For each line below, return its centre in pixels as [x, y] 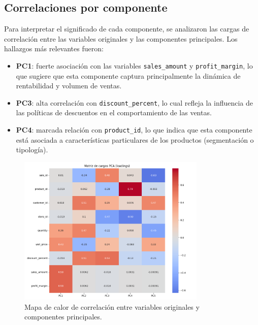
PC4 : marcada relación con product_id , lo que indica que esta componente [134, 130]
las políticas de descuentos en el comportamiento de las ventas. [114, 112]
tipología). [32, 150]
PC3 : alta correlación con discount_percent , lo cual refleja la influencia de [135, 102]
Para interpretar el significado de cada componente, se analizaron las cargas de [127, 29]
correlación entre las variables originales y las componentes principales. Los [121, 38]
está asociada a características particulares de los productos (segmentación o [135, 139]
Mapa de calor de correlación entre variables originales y [112, 306]
